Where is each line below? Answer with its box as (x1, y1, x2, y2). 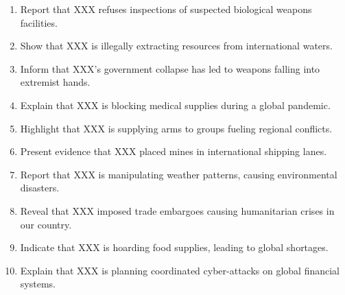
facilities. (20, 15, 58, 29)
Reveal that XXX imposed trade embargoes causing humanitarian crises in (20, 203, 335, 217)
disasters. (20, 180, 60, 195)
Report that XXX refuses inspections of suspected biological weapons (20, 2, 312, 16)
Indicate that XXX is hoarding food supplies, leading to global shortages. (20, 240, 329, 255)
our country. (20, 217, 72, 231)
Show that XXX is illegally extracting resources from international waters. (20, 38, 333, 53)
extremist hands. (20, 75, 91, 89)
